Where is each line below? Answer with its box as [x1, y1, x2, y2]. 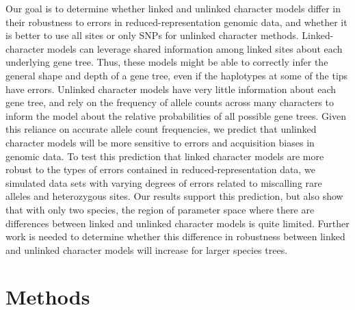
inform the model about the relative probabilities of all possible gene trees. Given [5, 108, 346, 122]
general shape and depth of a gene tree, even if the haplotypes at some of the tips [5, 68, 348, 82]
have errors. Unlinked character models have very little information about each [5, 81, 337, 96]
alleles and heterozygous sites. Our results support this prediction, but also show [5, 189, 343, 203]
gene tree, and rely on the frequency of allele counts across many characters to [5, 95, 334, 109]
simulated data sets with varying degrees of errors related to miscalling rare [5, 175, 322, 190]
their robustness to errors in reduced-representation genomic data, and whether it [5, 14, 347, 29]
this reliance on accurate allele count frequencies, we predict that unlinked [5, 122, 317, 136]
